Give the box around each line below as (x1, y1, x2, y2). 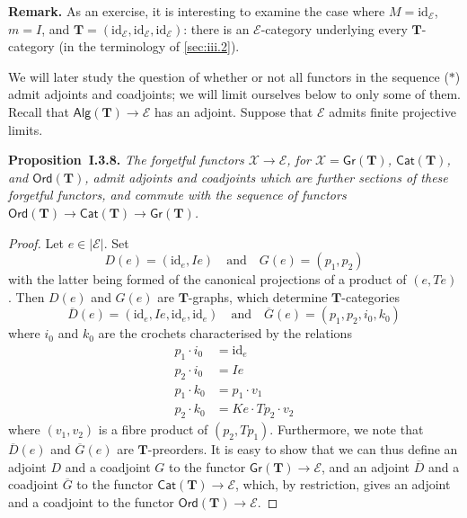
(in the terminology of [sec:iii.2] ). (58, 37, 240, 56)
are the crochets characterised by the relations (98, 324, 352, 343)
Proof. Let (8, 233, 64, 252)
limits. (8, 120, 43, 138)
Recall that (8, 102, 69, 121)
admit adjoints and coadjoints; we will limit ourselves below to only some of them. (8, 85, 462, 103)
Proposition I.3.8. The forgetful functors (8, 150, 244, 169)
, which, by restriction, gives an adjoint (235, 475, 451, 494)
